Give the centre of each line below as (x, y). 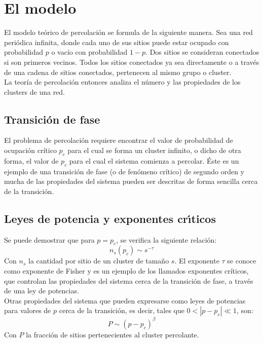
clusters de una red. (35, 91)
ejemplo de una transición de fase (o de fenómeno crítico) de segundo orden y (124, 171)
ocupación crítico (30, 150)
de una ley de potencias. (42, 291)
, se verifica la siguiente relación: (166, 239)
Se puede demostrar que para (49, 239)
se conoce (242, 261)
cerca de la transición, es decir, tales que (122, 310)
